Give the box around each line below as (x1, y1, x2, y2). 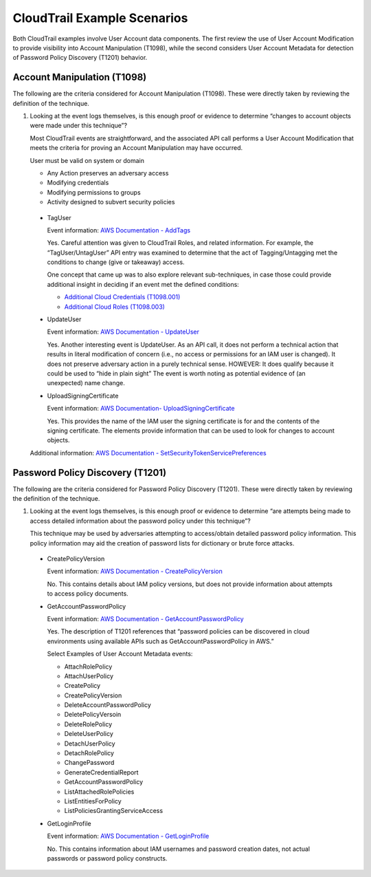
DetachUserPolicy (64, 739, 116, 748)
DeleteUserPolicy (64, 730, 113, 738)
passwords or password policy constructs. (47, 854, 168, 863)
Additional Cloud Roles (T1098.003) (64, 303, 165, 311)
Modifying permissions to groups (47, 188, 141, 196)
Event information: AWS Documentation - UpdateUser (47, 327, 199, 336)
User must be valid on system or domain (30, 156, 144, 164)
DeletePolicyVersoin (64, 711, 122, 719)
